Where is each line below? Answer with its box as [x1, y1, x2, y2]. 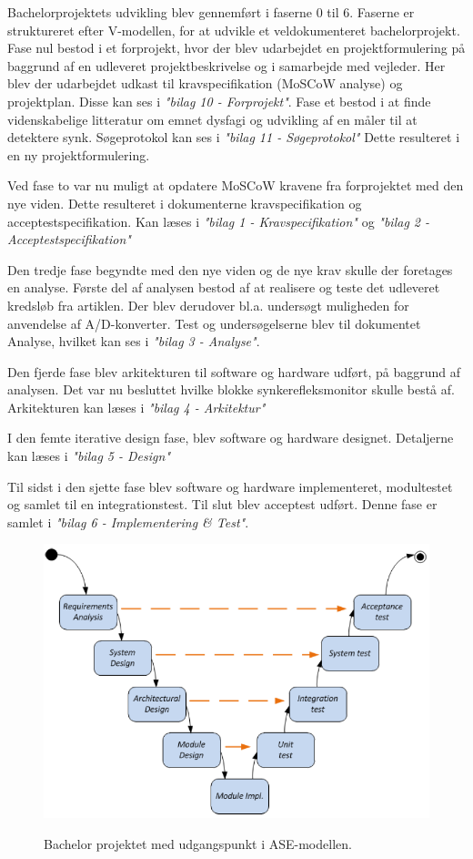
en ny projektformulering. [7, 145, 150, 164]
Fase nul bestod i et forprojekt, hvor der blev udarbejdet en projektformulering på [7, 38, 466, 57]
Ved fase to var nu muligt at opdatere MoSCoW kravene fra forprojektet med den [7, 176, 464, 195]
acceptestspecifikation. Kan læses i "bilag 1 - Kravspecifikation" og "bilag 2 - [7, 211, 430, 230]
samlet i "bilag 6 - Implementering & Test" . [7, 512, 249, 531]
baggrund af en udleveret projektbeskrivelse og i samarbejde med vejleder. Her [7, 56, 446, 75]
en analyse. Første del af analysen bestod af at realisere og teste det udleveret [7, 278, 440, 297]
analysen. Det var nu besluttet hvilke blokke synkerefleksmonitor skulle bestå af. [7, 380, 455, 399]
